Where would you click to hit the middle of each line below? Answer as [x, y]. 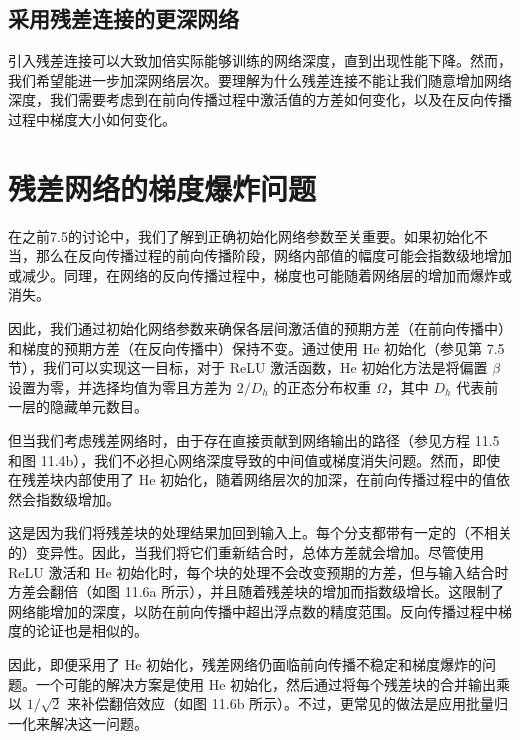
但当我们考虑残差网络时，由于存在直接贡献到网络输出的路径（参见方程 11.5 [254, 440]
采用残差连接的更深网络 [123, 18]
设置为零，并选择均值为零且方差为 [120, 386]
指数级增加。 [77, 498]
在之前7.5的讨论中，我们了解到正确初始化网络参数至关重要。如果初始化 [241, 235]
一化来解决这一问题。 [78, 722]
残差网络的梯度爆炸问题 [162, 187]
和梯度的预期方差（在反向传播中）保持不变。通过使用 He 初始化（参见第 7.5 [256, 347]
